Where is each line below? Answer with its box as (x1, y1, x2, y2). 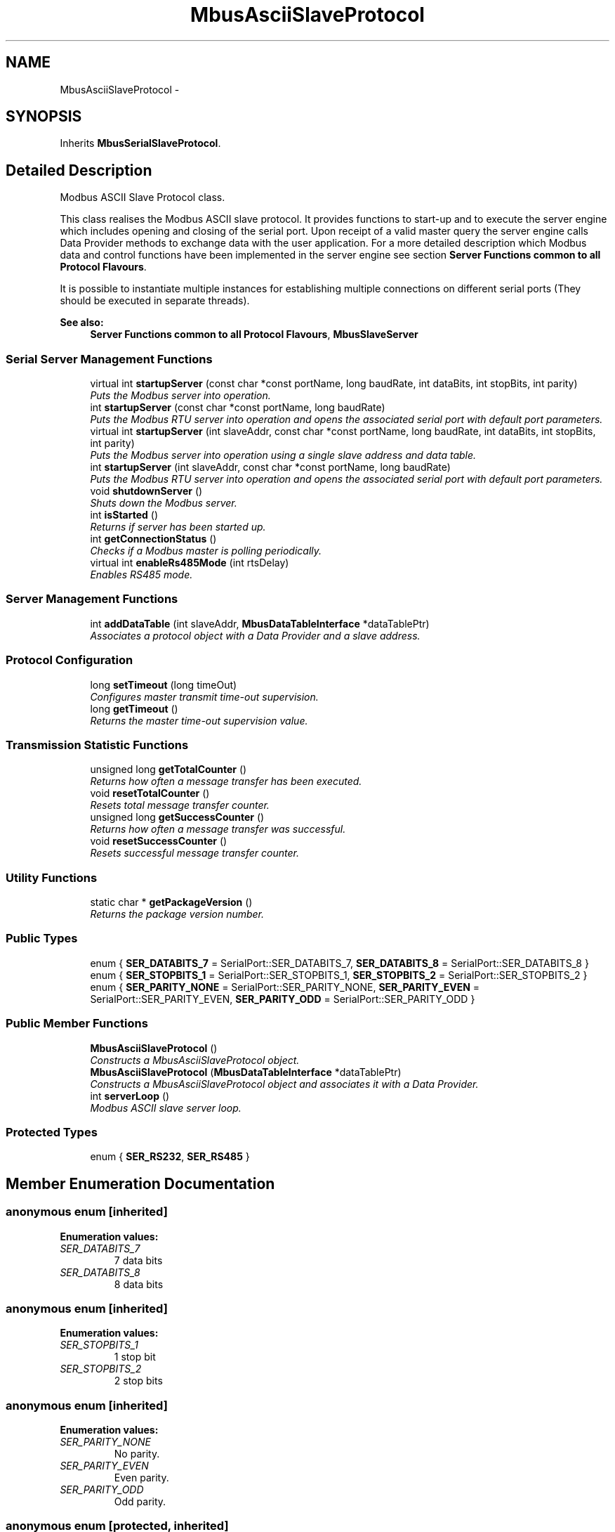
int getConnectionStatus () (90, 533, 217, 545)
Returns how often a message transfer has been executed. (90, 775, 362, 788)
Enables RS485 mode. (90, 569, 193, 581)
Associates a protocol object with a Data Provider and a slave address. (90, 629, 421, 642)
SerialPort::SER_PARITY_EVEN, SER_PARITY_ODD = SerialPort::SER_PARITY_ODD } (90, 992, 475, 1005)
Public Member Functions (6, 1016, 148, 1031)
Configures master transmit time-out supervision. (90, 690, 319, 703)
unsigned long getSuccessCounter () (90, 811, 265, 824)
